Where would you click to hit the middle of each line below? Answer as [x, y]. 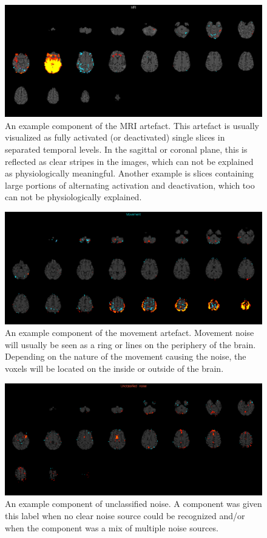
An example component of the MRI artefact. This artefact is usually [132, 125]
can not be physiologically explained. [73, 197]
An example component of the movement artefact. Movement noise [130, 333]
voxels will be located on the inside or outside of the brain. [114, 369]
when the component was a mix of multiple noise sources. [112, 527]
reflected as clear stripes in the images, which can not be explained [129, 161]
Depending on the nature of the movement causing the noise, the [126, 356]
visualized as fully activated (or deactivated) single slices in [115, 137]
